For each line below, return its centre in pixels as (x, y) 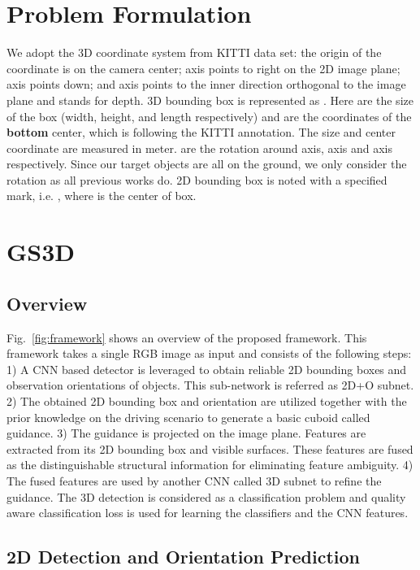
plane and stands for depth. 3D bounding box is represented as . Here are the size (210, 100)
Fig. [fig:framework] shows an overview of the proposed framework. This (187, 337)
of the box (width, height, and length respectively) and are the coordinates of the (209, 116)
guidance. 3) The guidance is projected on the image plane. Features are (186, 433)
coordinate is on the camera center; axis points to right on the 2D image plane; (204, 68)
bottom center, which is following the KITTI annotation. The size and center (201, 132)
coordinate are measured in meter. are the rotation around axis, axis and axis (200, 148)
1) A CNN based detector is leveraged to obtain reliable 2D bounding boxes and (207, 369)
